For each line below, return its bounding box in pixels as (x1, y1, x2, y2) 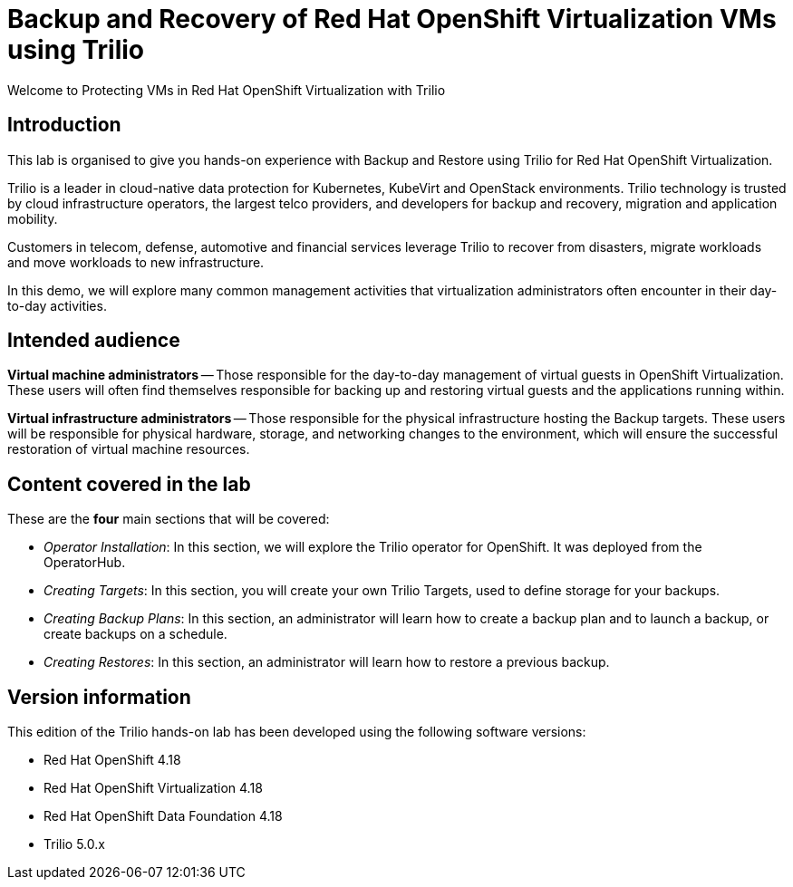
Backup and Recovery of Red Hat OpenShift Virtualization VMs (7, 4, 777, 34)
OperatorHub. (44, 554, 126, 571)
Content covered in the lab (7, 472, 251, 496)
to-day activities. (7, 297, 107, 313)
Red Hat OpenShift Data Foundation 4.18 (44, 808, 283, 824)
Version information (7, 685, 191, 709)
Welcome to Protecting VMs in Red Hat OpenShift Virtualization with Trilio (7, 82, 446, 98)
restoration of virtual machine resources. (7, 441, 250, 458)
